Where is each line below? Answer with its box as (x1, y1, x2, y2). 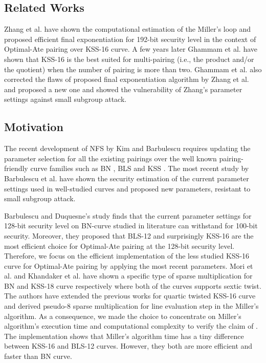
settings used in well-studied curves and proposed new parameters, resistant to (4, 183, 251, 194)
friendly (4, 163, 28, 174)
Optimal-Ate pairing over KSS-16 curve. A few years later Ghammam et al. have (4, 44, 257, 54)
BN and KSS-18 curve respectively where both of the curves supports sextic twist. (4, 280, 261, 291)
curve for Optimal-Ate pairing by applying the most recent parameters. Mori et (4, 260, 253, 271)
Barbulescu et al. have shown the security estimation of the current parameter (4, 173, 249, 183)
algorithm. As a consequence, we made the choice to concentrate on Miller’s (4, 310, 241, 321)
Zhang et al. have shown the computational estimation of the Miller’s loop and (4, 24, 251, 34)
